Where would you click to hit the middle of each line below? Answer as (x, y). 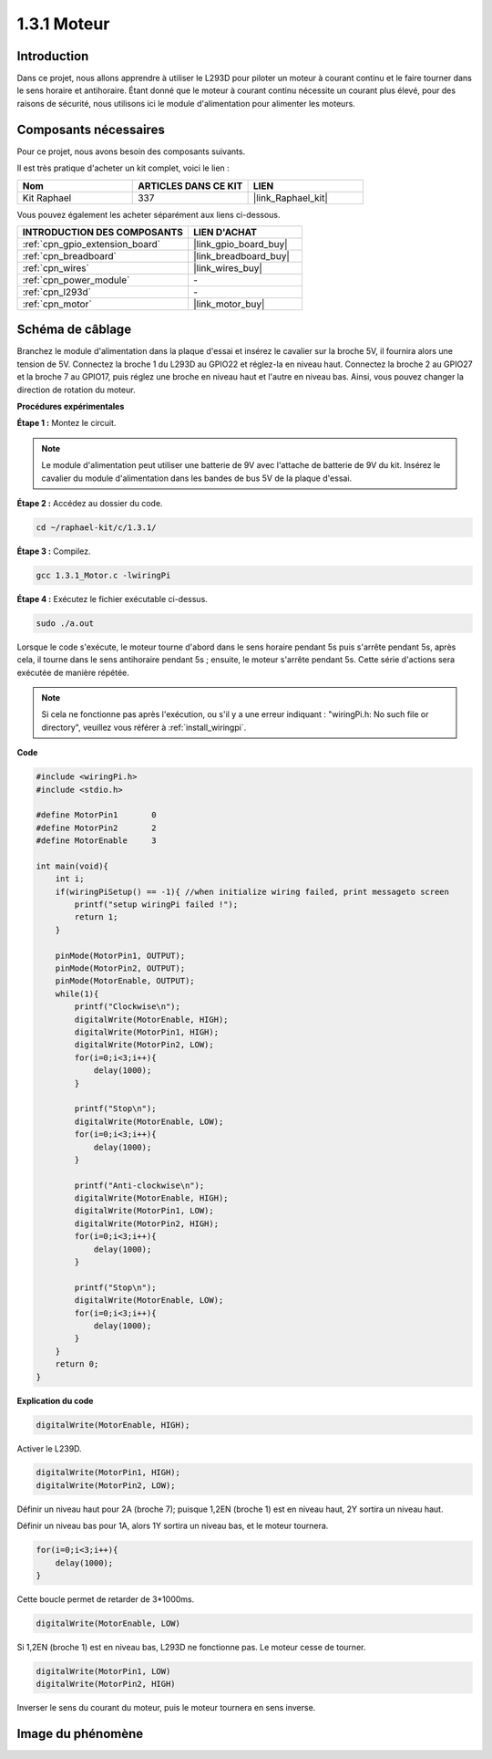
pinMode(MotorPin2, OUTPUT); (120, 968)
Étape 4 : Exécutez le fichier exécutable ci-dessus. (113, 598)
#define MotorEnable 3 (96, 841)
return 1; (96, 917)
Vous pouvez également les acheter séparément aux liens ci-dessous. (149, 214)
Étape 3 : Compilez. (54, 551)
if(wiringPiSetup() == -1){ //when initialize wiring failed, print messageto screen (252, 891)
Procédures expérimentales (71, 406)
